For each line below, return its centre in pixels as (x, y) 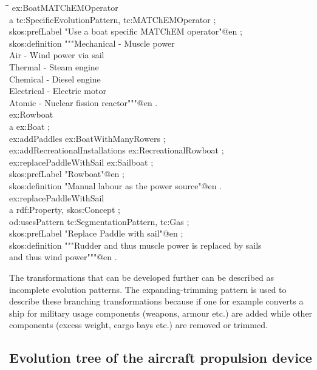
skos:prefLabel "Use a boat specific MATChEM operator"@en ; (126, 31)
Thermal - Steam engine (54, 66)
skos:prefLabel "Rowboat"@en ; (67, 174)
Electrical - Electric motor (58, 91)
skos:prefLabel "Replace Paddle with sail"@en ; (96, 233)
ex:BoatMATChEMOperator (65, 7)
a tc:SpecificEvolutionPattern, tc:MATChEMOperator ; (113, 19)
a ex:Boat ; (30, 126)
